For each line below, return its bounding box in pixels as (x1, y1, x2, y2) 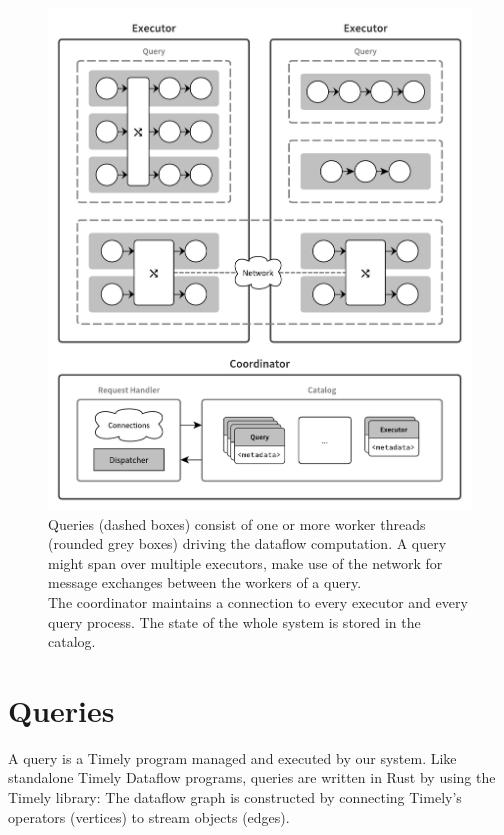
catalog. (48, 631, 96, 652)
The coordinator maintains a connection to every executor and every (48, 591, 468, 612)
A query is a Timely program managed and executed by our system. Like (8, 747, 457, 768)
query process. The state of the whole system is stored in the (48, 611, 421, 632)
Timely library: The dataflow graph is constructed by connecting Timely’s (8, 787, 462, 807)
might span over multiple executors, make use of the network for (48, 552, 443, 573)
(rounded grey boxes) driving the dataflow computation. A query (48, 533, 447, 554)
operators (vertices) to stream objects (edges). (8, 806, 290, 827)
